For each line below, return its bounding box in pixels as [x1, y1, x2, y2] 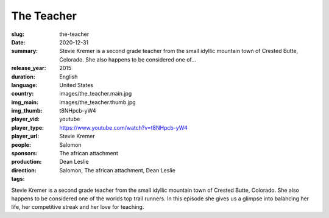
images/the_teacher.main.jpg [59, 90, 132, 97]
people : [11, 141, 32, 149]
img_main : [11, 98, 39, 106]
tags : [11, 175, 25, 183]
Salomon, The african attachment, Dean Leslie [59, 166, 176, 174]
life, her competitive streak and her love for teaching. [11, 203, 144, 211]
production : [11, 158, 42, 166]
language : [11, 81, 38, 88]
